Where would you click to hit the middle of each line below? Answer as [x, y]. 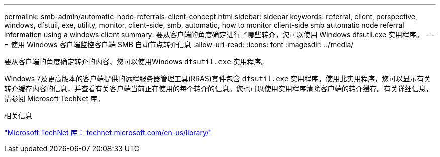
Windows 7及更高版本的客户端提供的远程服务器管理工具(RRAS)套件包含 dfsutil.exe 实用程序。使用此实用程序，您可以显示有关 [218, 78]
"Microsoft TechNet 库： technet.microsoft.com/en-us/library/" [108, 133]
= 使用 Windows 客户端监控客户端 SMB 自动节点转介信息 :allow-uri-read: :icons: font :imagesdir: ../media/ [179, 44]
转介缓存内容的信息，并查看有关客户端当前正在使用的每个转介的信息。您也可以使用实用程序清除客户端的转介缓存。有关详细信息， [218, 89]
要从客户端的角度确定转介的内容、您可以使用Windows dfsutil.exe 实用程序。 [136, 61]
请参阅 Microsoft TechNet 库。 [54, 99]
